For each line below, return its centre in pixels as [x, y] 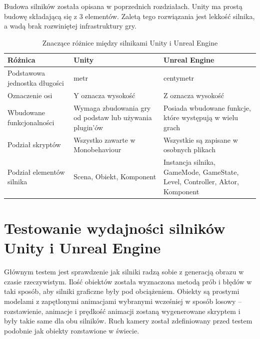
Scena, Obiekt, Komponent [115, 177]
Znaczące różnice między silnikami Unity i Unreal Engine [130, 42]
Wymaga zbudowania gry [112, 107]
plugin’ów [88, 127]
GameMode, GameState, [201, 172]
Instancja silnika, [190, 161]
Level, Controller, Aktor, [201, 182]
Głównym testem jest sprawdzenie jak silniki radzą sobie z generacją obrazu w [124, 272]
